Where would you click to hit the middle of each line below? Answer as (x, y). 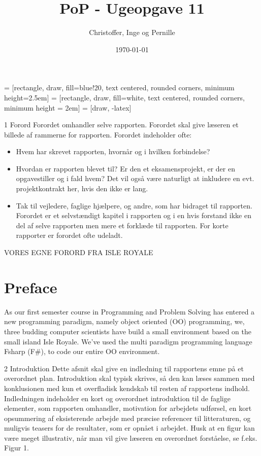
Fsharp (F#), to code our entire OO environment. (82, 351)
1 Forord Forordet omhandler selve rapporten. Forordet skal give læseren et (121, 125)
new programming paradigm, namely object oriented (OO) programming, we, (124, 321)
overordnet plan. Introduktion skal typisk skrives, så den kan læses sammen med (129, 378)
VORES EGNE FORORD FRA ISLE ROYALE (79, 252)
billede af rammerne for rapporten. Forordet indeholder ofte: (98, 134)
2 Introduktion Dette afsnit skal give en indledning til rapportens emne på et (124, 368)
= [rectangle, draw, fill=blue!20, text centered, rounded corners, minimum (119, 87)
